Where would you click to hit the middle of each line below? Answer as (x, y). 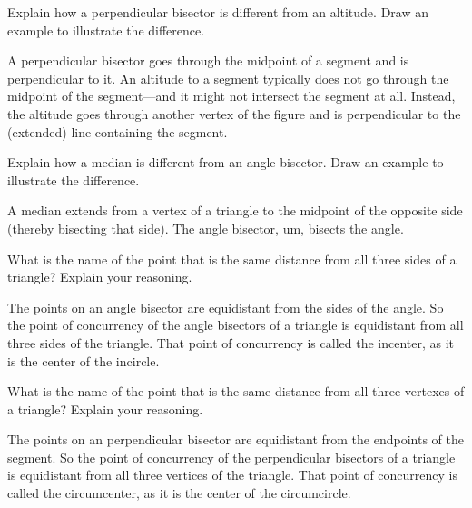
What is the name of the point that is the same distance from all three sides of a (232, 259)
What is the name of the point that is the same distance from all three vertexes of (236, 391)
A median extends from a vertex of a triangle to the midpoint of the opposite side (235, 210)
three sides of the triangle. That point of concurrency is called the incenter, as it (231, 342)
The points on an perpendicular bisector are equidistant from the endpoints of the (236, 439)
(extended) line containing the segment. (118, 131)
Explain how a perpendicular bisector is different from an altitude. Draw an (218, 12)
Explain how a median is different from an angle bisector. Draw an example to (226, 162)
